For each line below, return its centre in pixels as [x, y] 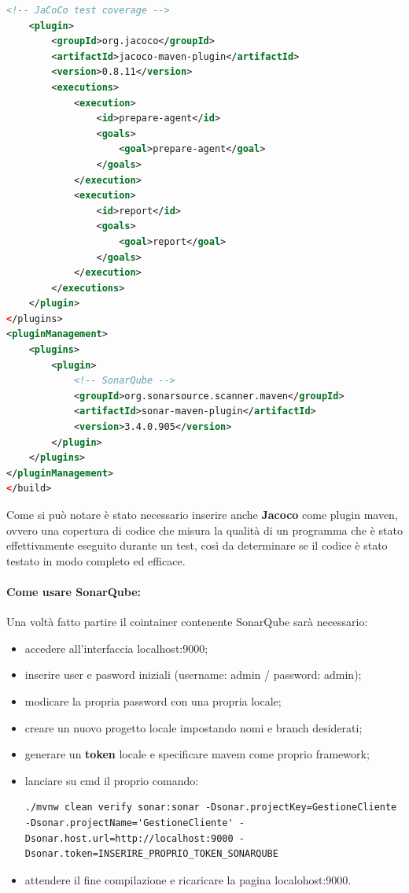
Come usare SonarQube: [74, 591]
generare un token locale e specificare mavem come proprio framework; [197, 754]
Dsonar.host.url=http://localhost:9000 [129, 838]
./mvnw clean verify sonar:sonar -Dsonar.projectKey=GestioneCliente [211, 808]
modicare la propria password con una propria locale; [153, 700]
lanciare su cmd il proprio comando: [112, 780]
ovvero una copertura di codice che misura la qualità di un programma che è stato [204, 530]
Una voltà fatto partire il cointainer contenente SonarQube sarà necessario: [187, 622]
